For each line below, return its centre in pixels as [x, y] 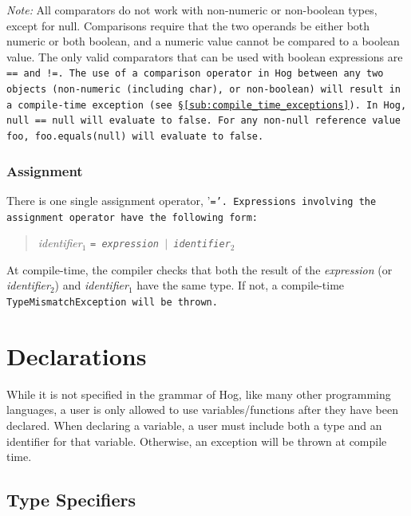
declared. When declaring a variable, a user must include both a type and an [194, 425]
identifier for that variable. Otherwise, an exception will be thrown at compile [197, 441]
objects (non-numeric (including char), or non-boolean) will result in [204, 90]
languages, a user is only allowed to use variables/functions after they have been [202, 410]
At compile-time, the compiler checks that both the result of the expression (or [200, 269]
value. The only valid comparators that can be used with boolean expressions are [205, 56]
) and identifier [91, 285]
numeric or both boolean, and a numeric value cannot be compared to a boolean [203, 41]
